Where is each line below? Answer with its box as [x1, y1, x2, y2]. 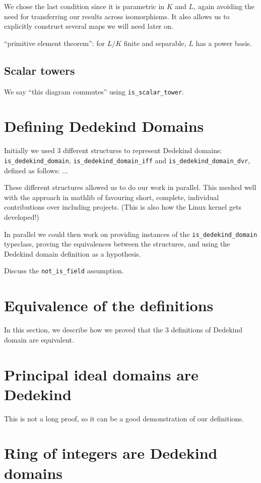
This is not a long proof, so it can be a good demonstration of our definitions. [4, 413, 244, 423]
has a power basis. [195, 37, 252, 48]
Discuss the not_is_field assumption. [4, 265, 124, 276]
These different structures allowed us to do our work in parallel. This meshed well [4, 182, 256, 192]
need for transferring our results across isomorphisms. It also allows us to [4, 11, 230, 21]
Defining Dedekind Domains [4, 116, 204, 136]
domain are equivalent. [4, 334, 74, 345]
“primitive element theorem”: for [4, 37, 105, 48]
